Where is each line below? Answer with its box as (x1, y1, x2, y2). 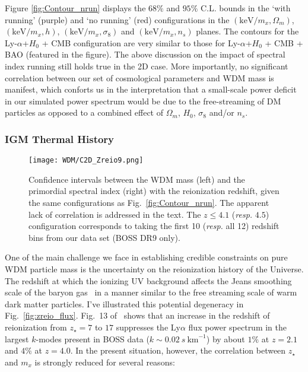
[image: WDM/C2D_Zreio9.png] (28, 156, 144, 165)
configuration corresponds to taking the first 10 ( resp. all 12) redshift (28, 220, 280, 232)
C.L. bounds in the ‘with (200, 2, 291, 14)
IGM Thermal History (5, 131, 115, 146)
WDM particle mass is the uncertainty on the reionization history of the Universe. (5, 262, 304, 275)
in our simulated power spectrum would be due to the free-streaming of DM (5, 94, 281, 107)
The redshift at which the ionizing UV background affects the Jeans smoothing (5, 274, 292, 287)
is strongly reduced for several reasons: (34, 355, 175, 368)
